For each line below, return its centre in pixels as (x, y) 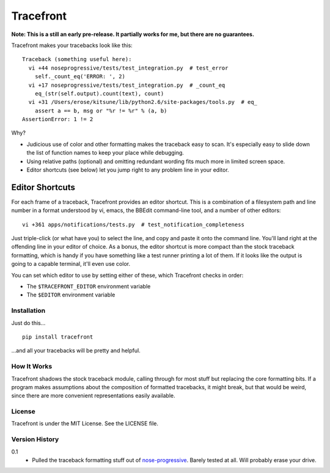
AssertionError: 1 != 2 (58, 119)
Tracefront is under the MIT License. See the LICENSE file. (85, 424)
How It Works (32, 367)
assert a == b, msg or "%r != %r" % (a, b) (101, 111)
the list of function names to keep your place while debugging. (105, 153)
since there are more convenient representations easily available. (93, 396)
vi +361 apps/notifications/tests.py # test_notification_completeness (133, 224)
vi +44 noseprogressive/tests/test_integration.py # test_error (128, 68)
